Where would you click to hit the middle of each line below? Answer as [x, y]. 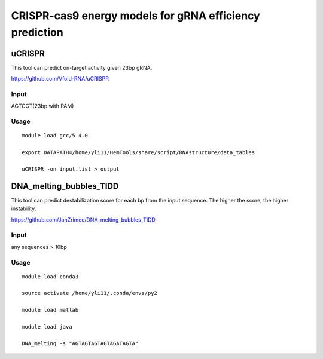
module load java [47, 327]
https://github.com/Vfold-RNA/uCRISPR [60, 79]
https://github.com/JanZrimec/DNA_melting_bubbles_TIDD [83, 220]
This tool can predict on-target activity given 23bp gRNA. [82, 67]
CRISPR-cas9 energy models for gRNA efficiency [135, 16]
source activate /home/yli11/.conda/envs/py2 [90, 293]
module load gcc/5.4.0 [55, 136]
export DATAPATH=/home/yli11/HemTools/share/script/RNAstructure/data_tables [138, 153]
